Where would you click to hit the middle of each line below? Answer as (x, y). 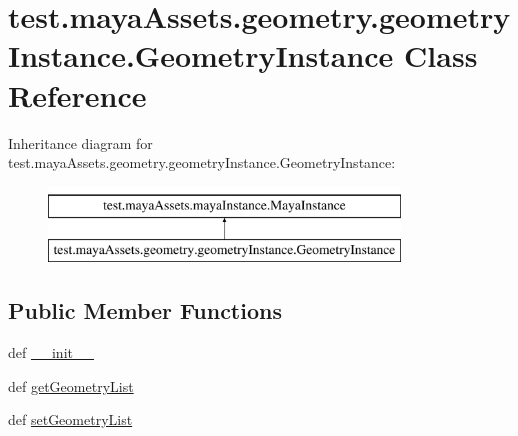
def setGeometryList (70, 419)
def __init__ (51, 352)
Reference (77, 94)
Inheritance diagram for (80, 142)
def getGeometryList (71, 385)
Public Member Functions (145, 310)
